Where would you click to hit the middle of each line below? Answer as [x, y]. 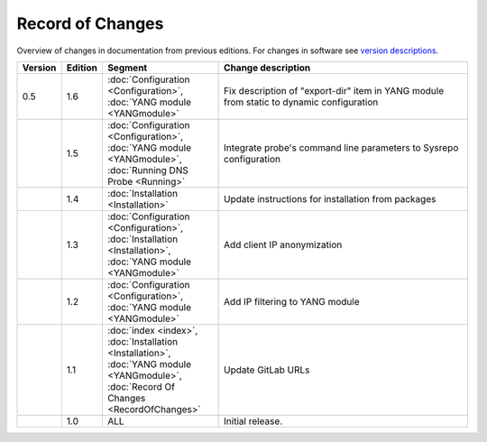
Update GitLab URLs [267, 370]
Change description [267, 68]
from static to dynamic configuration [301, 102]
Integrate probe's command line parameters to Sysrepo [341, 147]
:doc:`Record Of [141, 386]
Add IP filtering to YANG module [292, 301]
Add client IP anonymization [283, 244]
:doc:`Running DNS [147, 170]
